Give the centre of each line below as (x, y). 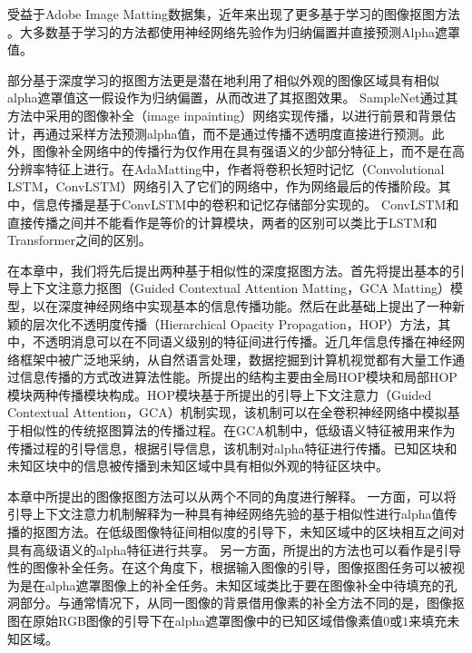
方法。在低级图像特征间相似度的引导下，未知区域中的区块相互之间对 (261, 532)
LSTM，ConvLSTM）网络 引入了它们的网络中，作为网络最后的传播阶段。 (223, 186)
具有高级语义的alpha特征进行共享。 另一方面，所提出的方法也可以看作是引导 (235, 549)
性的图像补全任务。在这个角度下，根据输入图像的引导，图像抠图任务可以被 (230, 567)
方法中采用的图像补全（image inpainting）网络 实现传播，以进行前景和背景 (226, 115)
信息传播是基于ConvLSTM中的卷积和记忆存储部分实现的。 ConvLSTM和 (246, 204)
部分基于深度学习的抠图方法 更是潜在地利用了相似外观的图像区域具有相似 (223, 79)
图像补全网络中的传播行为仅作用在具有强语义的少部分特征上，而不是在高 (248, 151)
